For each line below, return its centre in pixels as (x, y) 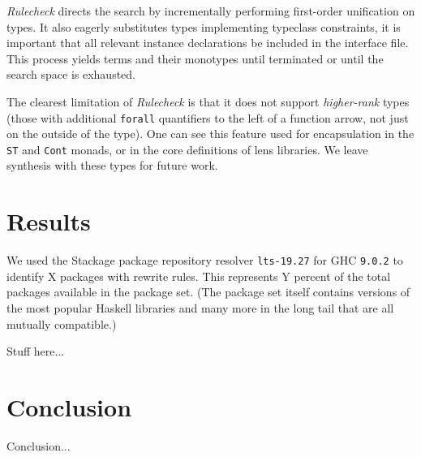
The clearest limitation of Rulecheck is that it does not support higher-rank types (208, 101)
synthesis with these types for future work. (112, 165)
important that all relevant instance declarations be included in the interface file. (208, 43)
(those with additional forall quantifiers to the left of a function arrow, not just (208, 117)
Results (49, 221)
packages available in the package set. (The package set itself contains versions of (208, 292)
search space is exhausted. (71, 74)
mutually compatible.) (62, 323)
